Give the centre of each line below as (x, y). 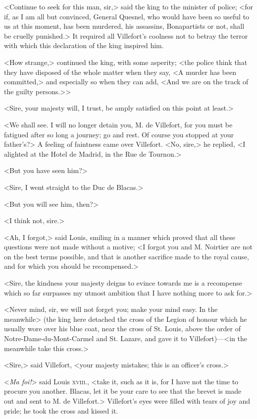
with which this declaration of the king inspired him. (84, 45)
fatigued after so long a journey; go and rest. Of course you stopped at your (119, 134)
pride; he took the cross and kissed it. (61, 410)
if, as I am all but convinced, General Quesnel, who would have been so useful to (127, 16)
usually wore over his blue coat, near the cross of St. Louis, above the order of (122, 329)
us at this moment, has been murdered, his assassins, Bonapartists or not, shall (124, 26)
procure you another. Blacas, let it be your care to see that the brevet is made (123, 391)
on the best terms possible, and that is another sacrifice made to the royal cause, (127, 256)
